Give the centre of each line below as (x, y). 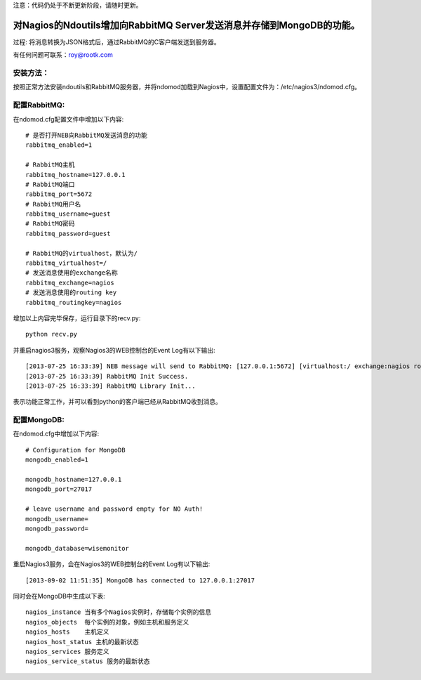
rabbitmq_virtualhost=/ (66, 263)
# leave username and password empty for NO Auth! (114, 509)
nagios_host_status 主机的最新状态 (82, 642)
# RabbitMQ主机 (50, 165)
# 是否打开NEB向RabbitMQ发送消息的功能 (86, 135)
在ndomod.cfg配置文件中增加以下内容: (68, 119)
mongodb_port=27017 (59, 489)
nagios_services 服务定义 (67, 651)
